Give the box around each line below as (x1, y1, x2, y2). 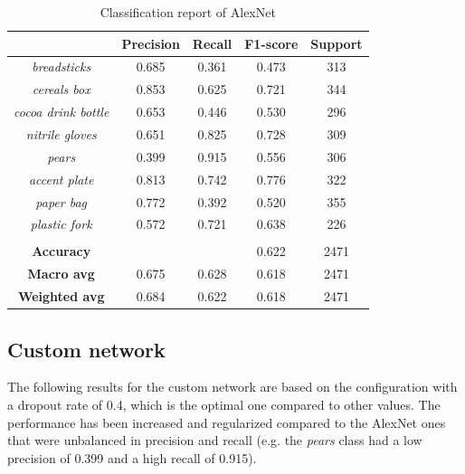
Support (310, 33, 363, 52)
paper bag (35, 192, 88, 211)
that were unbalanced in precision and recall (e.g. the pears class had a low (7, 431, 422, 450)
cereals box (32, 80, 90, 99)
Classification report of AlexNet (100, 3, 276, 21)
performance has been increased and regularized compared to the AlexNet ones (7, 412, 446, 431)
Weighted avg (17, 287, 105, 306)
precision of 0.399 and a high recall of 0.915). (7, 448, 257, 467)
